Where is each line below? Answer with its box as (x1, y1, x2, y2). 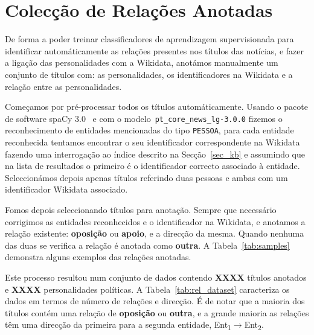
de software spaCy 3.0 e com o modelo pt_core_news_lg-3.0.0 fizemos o (5, 112, 283, 124)
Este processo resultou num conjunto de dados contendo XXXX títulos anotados (5, 270, 307, 283)
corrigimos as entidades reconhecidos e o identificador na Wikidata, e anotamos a (5, 215, 306, 228)
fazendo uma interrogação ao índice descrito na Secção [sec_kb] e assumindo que (5, 147, 306, 160)
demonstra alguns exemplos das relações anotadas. (5, 250, 191, 263)
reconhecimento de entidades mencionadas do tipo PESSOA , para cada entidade (5, 124, 294, 136)
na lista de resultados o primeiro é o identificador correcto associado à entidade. (5, 159, 300, 172)
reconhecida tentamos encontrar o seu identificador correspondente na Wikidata (5, 136, 300, 148)
